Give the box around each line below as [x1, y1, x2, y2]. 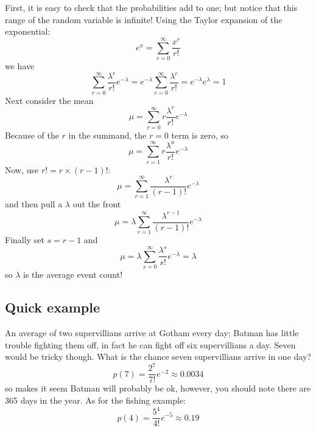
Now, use [5, 163, 39, 176]
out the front [72, 198, 121, 210]
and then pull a [5, 198, 63, 210]
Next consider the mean [5, 94, 94, 106]
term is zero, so [171, 128, 229, 141]
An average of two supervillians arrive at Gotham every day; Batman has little [5, 326, 299, 339]
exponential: [5, 25, 51, 38]
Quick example [5, 298, 100, 317]
